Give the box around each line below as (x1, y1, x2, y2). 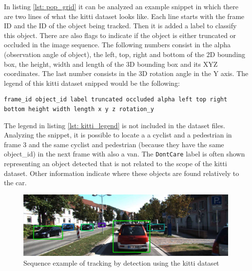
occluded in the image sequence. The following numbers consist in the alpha (4, 39, 231, 50)
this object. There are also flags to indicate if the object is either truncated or (4, 30, 236, 40)
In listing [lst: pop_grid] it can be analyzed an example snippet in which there (4, 1, 239, 11)
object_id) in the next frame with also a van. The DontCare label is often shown (4, 149, 245, 159)
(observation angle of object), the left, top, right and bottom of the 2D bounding (4, 49, 246, 59)
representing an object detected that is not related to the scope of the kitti (4, 158, 227, 168)
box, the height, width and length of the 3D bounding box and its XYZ (4, 58, 218, 69)
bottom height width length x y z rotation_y (4, 105, 154, 113)
